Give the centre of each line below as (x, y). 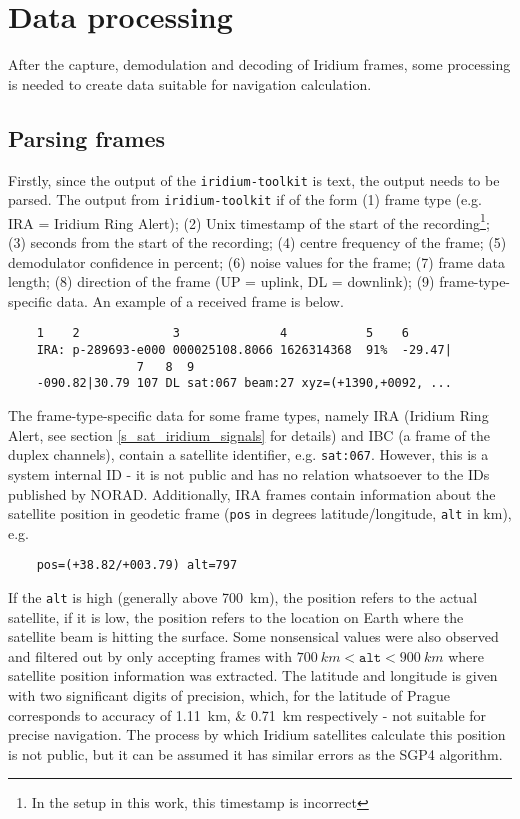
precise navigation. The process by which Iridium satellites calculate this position (257, 734)
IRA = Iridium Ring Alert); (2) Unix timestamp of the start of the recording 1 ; (249, 221)
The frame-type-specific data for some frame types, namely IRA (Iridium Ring (248, 415)
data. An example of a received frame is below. (200, 300)
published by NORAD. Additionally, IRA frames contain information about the (252, 493)
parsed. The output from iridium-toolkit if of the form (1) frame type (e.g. (245, 199)
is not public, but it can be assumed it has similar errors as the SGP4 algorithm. (255, 753)
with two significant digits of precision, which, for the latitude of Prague (229, 695)
